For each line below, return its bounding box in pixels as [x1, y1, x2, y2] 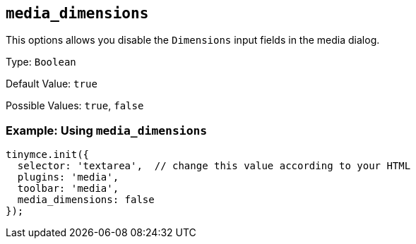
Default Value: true [6, 78, 97, 90]
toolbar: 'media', [17, 183, 119, 195]
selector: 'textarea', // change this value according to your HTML [17, 160, 411, 172]
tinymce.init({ [6, 149, 90, 161]
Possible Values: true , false [6, 99, 144, 112]
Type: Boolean [6, 56, 76, 68]
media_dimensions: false [17, 194, 155, 206]
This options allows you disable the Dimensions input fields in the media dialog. [6, 34, 380, 47]
